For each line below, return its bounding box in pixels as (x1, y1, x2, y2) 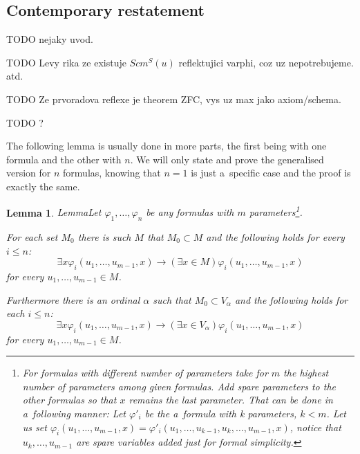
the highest (283, 365, 329, 380)
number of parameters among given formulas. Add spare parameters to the (22, 379, 337, 393)
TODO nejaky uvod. (6, 32, 93, 46)
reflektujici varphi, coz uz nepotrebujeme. (178, 55, 354, 69)
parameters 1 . (249, 203, 303, 219)
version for (6, 165, 51, 180)
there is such (77, 230, 131, 244)
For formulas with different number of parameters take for (22, 365, 268, 380)
